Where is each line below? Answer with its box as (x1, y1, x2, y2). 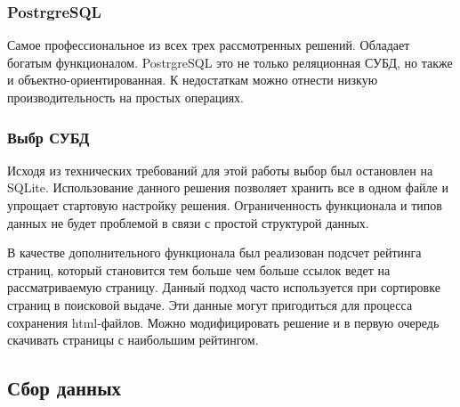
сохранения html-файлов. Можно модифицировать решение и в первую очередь (7, 313, 440, 331)
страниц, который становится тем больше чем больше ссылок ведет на (7, 260, 391, 279)
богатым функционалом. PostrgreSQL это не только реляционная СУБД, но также (7, 53, 453, 71)
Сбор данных (7, 374, 122, 402)
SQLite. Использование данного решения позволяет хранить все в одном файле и (7, 178, 448, 197)
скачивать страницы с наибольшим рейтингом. (7, 330, 259, 349)
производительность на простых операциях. (7, 88, 245, 106)
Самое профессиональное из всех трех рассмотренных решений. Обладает (7, 36, 410, 54)
